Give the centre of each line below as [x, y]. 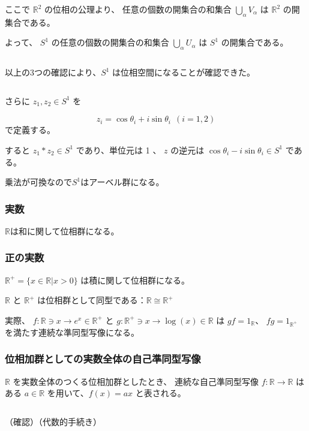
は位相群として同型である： [92, 300]
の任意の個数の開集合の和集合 [110, 42]
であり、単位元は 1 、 [118, 150]
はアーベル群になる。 [122, 182]
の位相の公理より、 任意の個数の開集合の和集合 [138, 9]
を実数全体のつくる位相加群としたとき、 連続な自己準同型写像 [136, 381]
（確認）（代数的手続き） [53, 421]
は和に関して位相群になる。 [64, 230]
